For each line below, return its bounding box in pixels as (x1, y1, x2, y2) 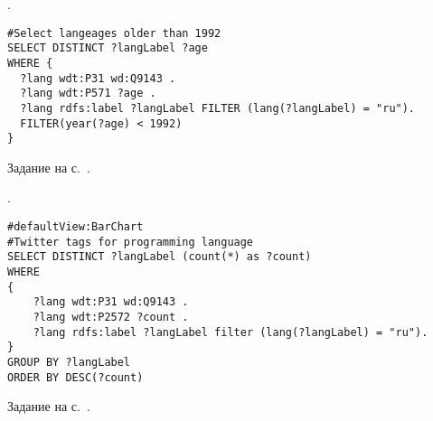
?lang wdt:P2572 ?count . (33, 310, 189, 323)
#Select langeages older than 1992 (7, 26, 221, 40)
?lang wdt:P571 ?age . (20, 87, 156, 100)
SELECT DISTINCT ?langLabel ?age (7, 42, 208, 55)
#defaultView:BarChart (7, 220, 144, 234)
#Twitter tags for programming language (7, 235, 254, 248)
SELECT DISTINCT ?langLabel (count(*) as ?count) (7, 250, 312, 264)
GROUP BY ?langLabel (7, 355, 131, 369)
